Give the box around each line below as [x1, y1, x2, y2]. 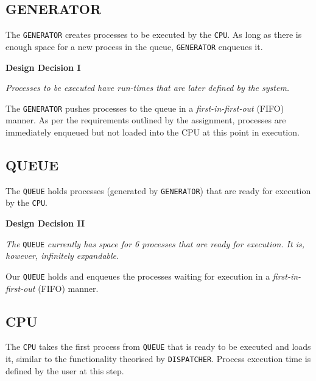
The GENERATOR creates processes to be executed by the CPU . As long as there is [5, 28, 302, 41]
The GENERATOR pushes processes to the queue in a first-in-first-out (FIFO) [5, 101, 284, 114]
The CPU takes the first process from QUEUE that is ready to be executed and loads [5, 340, 311, 353]
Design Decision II [5, 217, 85, 230]
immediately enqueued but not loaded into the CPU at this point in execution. [5, 125, 300, 138]
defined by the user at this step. [5, 364, 124, 377]
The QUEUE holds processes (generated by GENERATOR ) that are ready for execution [5, 184, 311, 197]
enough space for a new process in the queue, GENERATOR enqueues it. [5, 40, 263, 53]
